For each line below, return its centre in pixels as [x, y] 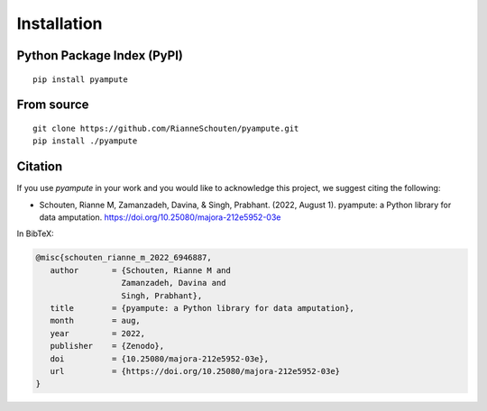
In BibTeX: [35, 233]
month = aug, [96, 321]
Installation [60, 23]
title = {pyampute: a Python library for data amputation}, [202, 308]
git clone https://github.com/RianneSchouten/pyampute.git [166, 128]
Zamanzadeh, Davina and [174, 283]
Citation [40, 167]
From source [53, 105]
